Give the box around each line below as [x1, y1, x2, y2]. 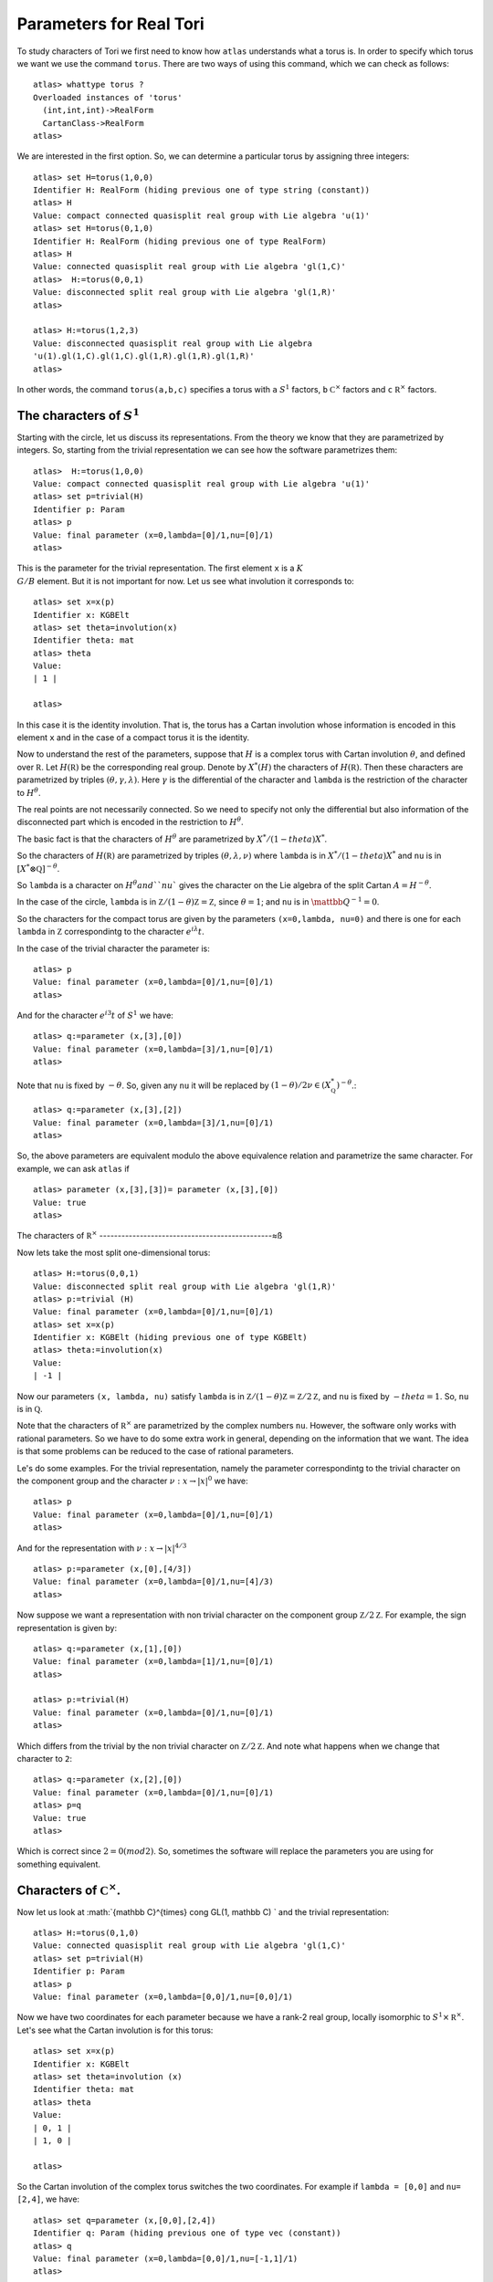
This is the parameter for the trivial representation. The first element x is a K [16, 562, 303, 574]
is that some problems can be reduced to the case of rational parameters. [16, 1446, 294, 1457]
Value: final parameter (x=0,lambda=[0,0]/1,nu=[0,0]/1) [33, 1992, 294, 2002]
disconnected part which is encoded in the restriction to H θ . [16, 815, 244, 828]
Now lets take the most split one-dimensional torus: [16, 1247, 211, 1258]
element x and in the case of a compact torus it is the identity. [16, 732, 250, 743]
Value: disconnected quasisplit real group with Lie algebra [33, 338, 312, 349]
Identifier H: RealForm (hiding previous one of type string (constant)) [33, 185, 371, 195]
